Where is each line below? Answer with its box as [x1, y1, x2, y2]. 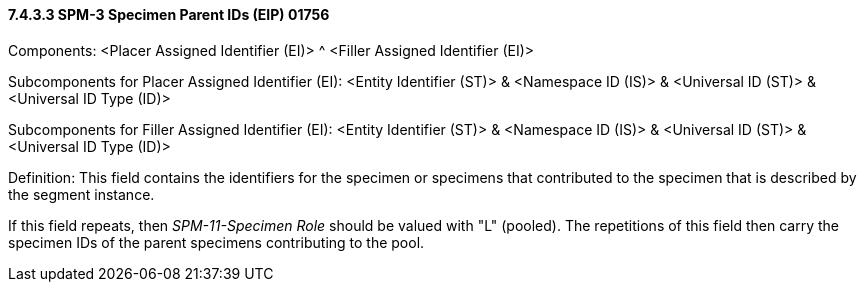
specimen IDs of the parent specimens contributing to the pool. [8, 233, 425, 251]
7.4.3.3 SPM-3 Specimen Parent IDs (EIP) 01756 [8, 6, 330, 23]
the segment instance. [8, 185, 155, 203]
